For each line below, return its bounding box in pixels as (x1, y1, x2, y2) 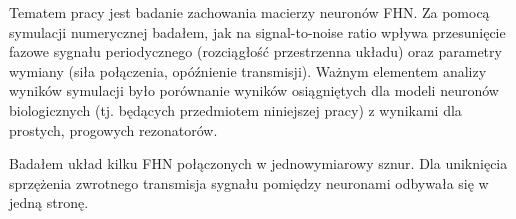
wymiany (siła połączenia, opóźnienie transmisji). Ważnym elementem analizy (9, 60, 487, 81)
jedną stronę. (9, 192, 89, 213)
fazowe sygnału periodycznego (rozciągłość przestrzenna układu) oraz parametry (9, 41, 502, 62)
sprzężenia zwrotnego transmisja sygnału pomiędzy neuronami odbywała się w (9, 172, 489, 193)
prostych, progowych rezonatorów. (9, 119, 218, 140)
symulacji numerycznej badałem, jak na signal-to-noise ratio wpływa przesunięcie (9, 21, 506, 42)
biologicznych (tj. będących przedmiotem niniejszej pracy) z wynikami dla (9, 99, 462, 120)
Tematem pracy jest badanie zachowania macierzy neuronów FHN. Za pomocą (9, 2, 490, 22)
